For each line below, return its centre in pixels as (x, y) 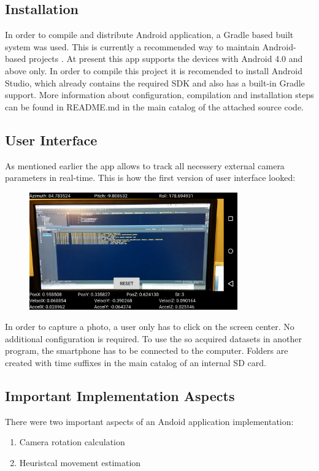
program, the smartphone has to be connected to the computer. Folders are (147, 350)
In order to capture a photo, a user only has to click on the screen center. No (150, 327)
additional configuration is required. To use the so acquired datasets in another (154, 338)
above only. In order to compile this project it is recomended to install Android (154, 70)
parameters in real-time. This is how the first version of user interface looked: (150, 178)
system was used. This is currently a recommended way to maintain (133, 46)
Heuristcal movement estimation (80, 462)
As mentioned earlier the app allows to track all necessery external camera (145, 165)
